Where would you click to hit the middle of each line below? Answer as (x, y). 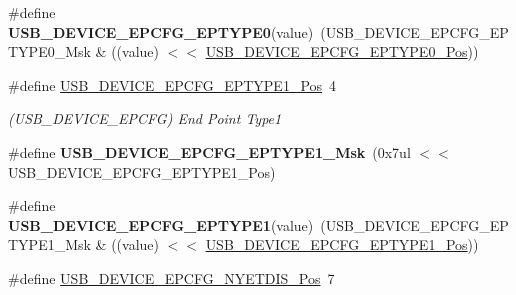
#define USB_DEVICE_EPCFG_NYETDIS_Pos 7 (171, 277)
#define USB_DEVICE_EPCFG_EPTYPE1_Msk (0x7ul (209, 151)
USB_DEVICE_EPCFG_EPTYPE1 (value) (161, 224)
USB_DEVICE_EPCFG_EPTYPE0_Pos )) (342, 51)
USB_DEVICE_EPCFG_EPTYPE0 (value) (161, 31)
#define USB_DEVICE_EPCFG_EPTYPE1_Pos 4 (172, 84)
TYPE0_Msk (49, 51)
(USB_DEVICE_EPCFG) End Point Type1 (145, 118)
